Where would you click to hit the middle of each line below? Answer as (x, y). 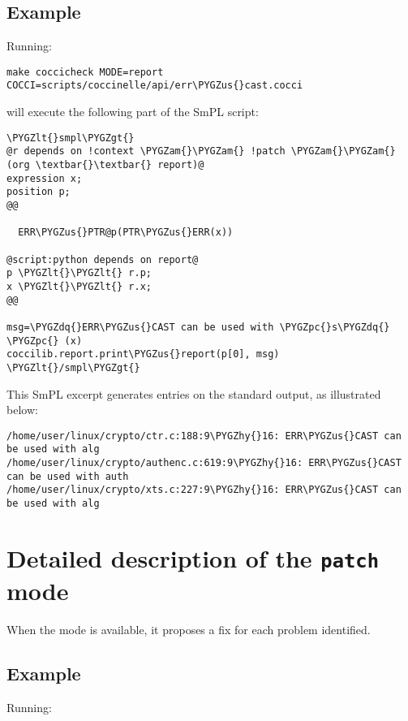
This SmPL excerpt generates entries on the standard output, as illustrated (194, 393)
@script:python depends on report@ (103, 259)
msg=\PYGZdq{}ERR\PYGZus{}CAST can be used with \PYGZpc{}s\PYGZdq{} (198, 327)
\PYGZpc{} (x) (45, 341)
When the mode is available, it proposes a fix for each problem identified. (189, 630)
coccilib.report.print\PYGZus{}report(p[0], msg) (143, 354)
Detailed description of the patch (193, 557)
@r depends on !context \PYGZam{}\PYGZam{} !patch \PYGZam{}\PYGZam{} (201, 151)
